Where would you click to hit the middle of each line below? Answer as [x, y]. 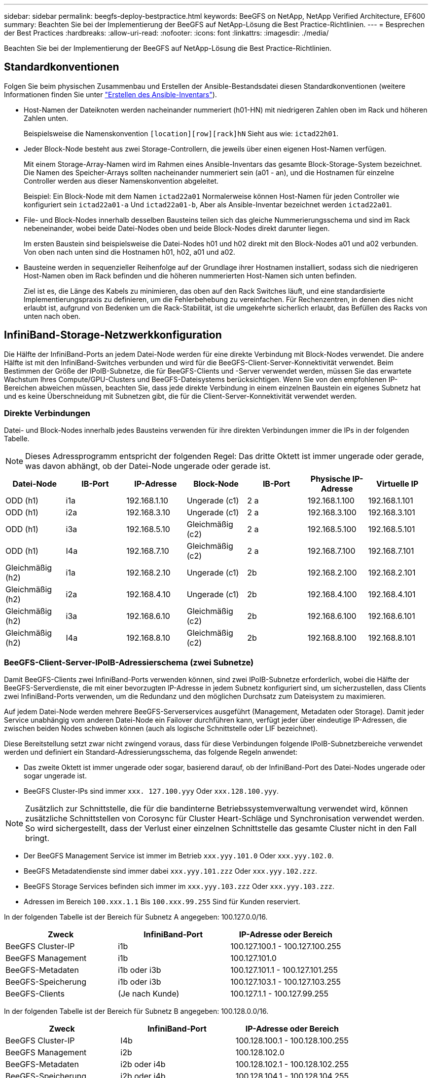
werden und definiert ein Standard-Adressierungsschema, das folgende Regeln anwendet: [151, 752]
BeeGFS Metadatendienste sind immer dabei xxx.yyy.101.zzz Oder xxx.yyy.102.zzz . [170, 871]
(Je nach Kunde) [149, 994]
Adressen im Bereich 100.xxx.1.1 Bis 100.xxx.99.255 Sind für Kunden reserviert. [162, 902]
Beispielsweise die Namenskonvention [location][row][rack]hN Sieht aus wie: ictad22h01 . [181, 133]
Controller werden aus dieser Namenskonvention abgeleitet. [121, 181]
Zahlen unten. [46, 118]
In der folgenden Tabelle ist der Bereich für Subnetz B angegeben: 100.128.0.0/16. [136, 1011]
